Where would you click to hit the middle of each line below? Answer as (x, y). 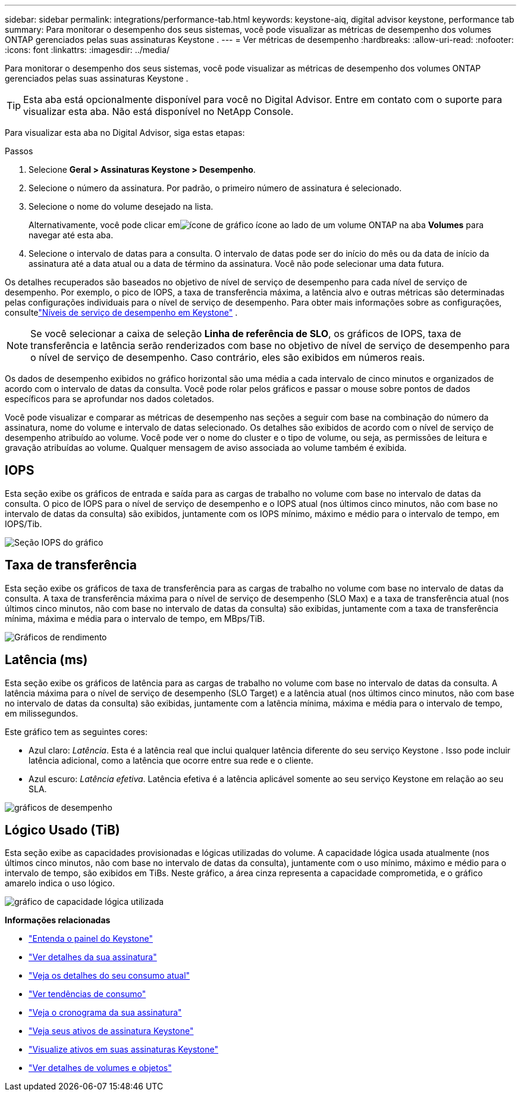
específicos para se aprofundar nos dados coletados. (109, 399)
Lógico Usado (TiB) (62, 830)
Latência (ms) (46, 660)
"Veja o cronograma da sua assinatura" (105, 1013)
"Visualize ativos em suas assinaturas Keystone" (123, 1050)
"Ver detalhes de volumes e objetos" (100, 1068)
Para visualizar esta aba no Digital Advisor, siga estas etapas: (125, 133)
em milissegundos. (42, 713)
